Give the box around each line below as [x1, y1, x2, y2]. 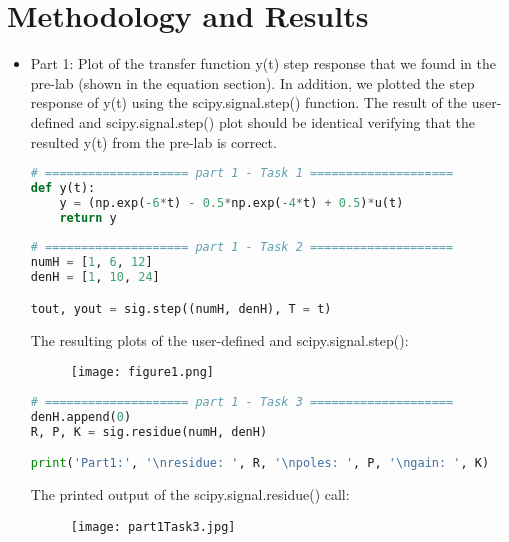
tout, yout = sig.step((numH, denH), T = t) [30, 301, 332, 316]
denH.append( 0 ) [30, 409, 132, 424]
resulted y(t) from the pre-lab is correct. [30, 131, 277, 152]
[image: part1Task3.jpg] [70, 519, 236, 534]
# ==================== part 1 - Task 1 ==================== [30, 166, 454, 181]
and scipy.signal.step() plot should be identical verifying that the [79, 111, 475, 132]
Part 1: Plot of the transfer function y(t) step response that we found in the [30, 53, 497, 74]
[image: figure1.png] [70, 365, 214, 380]
